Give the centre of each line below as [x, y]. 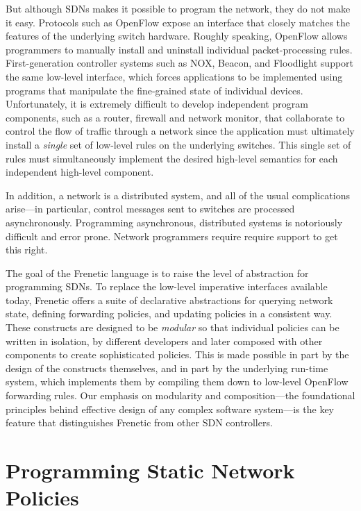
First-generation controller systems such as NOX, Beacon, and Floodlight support [180, 63]
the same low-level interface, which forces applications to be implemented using [174, 76]
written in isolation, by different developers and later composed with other [164, 341]
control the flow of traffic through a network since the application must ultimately [180, 131]
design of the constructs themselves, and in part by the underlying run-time [167, 368]
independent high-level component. [80, 172]
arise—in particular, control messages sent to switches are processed [150, 209]
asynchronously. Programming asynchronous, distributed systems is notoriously [174, 222]
